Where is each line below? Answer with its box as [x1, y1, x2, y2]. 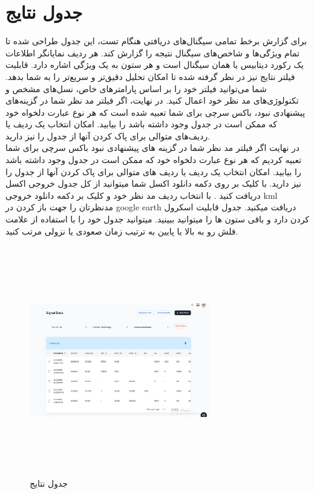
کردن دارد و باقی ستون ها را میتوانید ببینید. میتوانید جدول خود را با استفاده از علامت [5, 213, 310, 225]
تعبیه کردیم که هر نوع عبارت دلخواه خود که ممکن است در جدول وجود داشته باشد [5, 153, 302, 166]
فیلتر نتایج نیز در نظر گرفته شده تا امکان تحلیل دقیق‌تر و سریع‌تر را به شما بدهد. [5, 70, 295, 82]
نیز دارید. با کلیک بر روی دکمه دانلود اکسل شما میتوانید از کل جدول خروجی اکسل [5, 177, 301, 190]
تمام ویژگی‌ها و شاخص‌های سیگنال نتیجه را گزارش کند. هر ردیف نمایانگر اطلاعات [5, 46, 299, 59]
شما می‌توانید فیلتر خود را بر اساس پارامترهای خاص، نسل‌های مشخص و [5, 82, 267, 95]
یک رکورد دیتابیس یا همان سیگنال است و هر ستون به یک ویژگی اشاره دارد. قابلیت [5, 58, 304, 71]
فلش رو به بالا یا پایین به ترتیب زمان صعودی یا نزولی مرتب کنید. [5, 224, 238, 237]
